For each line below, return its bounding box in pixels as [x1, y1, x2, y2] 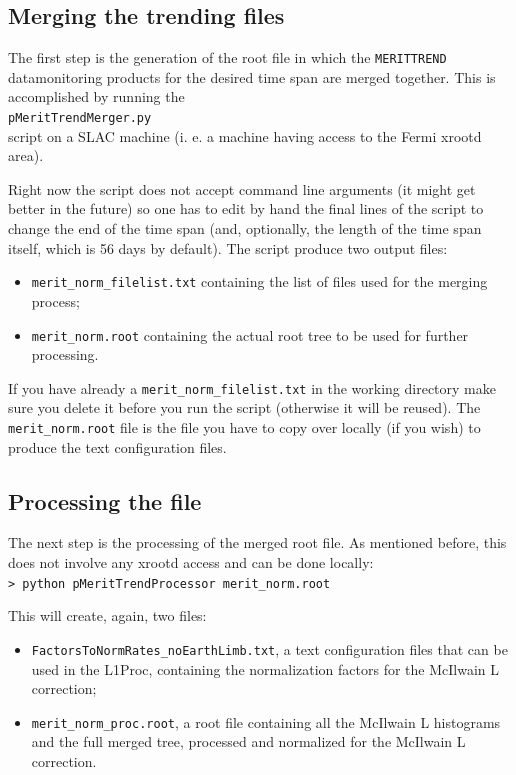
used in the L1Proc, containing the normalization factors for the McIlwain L [31, 658, 499, 679]
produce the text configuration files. [8, 436, 227, 457]
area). [8, 145, 44, 166]
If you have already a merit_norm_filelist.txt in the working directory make [8, 377, 496, 398]
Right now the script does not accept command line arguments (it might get [8, 178, 476, 199]
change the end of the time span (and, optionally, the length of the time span [8, 218, 482, 239]
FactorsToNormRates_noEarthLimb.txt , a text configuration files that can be [31, 638, 508, 659]
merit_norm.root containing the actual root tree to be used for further [31, 324, 469, 345]
